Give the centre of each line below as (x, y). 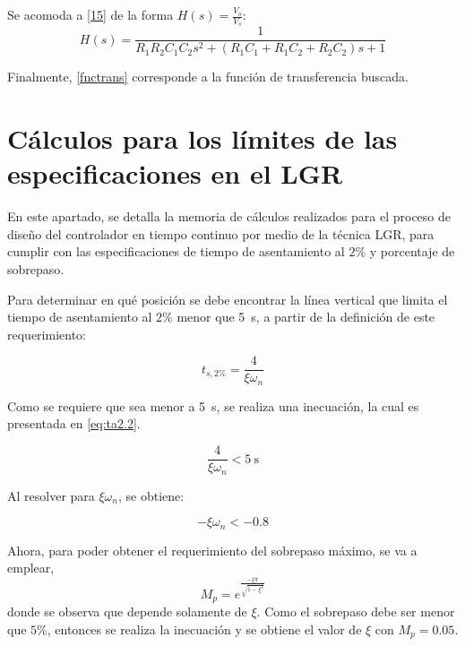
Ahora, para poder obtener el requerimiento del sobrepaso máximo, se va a (212, 550)
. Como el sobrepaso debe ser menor (356, 612)
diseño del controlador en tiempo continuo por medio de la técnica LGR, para (221, 233)
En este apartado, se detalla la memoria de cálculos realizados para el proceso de (229, 216)
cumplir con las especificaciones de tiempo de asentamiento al (176, 251)
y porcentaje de (412, 251)
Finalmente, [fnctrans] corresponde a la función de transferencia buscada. (208, 77)
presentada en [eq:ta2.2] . (74, 423)
